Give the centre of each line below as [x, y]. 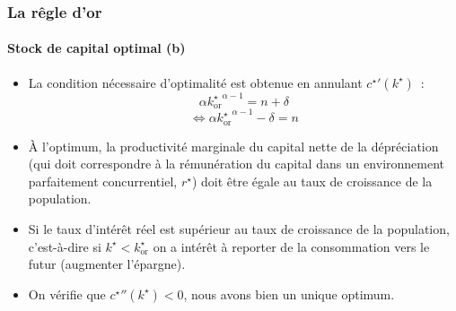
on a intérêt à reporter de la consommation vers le [291, 246]
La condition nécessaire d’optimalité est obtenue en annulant [195, 82]
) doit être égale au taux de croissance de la [312, 181]
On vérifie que [67, 294]
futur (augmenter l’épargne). [107, 264]
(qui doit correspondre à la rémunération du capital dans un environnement [237, 164]
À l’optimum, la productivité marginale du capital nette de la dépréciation [233, 146]
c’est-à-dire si [65, 246]
